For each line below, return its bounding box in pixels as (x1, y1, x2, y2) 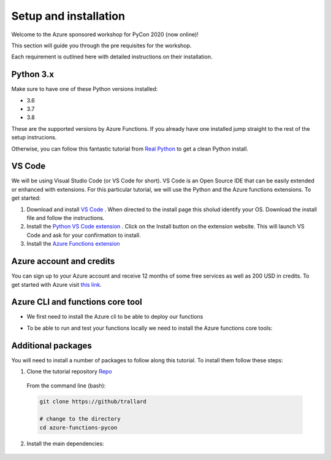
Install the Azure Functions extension (26, 240, 120, 248)
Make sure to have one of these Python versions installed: (11, 85, 158, 93)
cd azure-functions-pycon (39, 424, 118, 431)
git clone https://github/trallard (39, 398, 146, 405)
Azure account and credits (11, 256, 115, 267)
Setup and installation (11, 9, 126, 23)
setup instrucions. (11, 134, 57, 141)
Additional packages (11, 340, 92, 351)
